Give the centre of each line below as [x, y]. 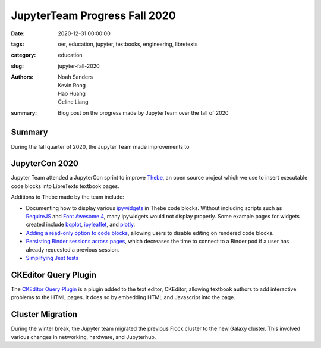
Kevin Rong [72, 85]
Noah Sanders [75, 77]
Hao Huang [72, 93]
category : [23, 55]
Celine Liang [73, 102]
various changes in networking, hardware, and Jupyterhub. [84, 337]
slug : [17, 66]
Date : [18, 33]
